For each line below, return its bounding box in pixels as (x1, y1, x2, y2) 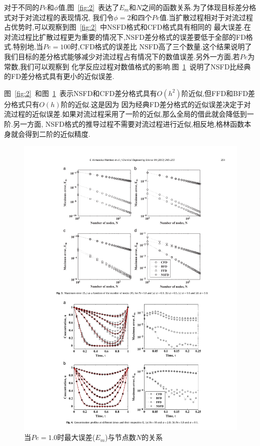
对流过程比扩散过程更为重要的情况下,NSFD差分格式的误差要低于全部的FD (4, 31, 246, 42)
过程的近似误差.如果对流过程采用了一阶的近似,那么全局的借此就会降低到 (11, 109, 247, 119)
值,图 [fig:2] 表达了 (58, 2, 119, 12)
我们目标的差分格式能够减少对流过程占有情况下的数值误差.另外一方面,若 (4, 51, 240, 61)
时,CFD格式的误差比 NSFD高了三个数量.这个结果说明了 (70, 41, 252, 52)
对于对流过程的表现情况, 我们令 (11, 12, 114, 22)
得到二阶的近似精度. (25, 128, 90, 139)
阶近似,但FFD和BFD (181, 87, 248, 98)
